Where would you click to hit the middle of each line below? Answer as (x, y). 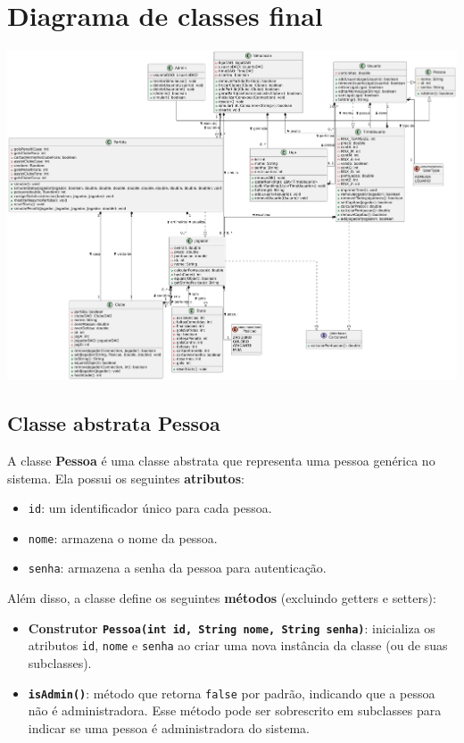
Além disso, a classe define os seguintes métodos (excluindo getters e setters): (222, 598)
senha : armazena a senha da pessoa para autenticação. (177, 568)
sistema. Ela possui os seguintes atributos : (126, 478)
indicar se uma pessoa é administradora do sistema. (169, 727)
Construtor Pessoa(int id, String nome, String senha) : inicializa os (232, 627)
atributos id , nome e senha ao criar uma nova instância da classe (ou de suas (238, 645)
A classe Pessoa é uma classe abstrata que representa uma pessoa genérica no (221, 460)
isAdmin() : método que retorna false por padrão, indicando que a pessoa (232, 693)
